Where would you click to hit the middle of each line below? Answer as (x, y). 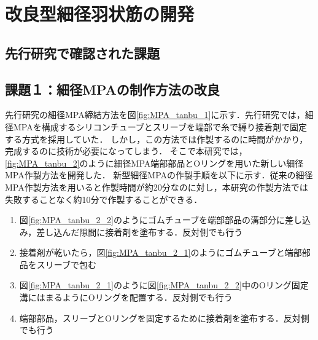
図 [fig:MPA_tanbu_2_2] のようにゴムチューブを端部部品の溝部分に (152, 220)
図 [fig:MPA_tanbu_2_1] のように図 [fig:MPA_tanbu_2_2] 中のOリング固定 (164, 285)
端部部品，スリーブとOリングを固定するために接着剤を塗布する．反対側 (164, 318)
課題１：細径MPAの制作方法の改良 (112, 89)
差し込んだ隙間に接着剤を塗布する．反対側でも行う (140, 231)
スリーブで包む (66, 264)
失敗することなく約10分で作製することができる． (104, 199)
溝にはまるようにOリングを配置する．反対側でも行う (126, 297)
